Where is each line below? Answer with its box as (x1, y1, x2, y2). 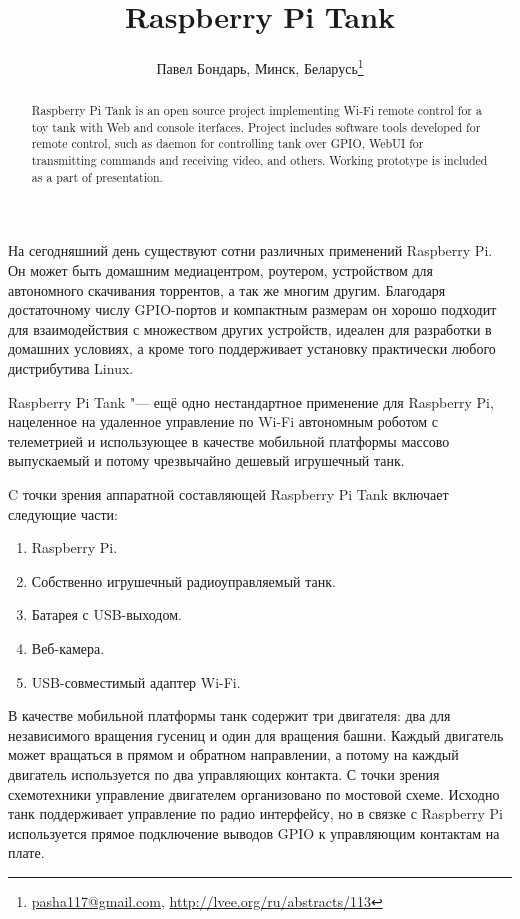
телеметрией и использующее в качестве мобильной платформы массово (8, 430, 450, 451)
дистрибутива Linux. (8, 358, 134, 379)
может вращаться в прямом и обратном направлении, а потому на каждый (8, 744, 459, 765)
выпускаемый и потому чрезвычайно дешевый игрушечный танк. (8, 450, 405, 471)
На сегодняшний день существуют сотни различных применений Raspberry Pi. (8, 240, 493, 261)
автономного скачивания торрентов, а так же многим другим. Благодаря (8, 279, 446, 300)
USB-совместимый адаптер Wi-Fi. (31, 671, 241, 692)
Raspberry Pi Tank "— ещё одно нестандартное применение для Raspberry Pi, (8, 391, 494, 412)
